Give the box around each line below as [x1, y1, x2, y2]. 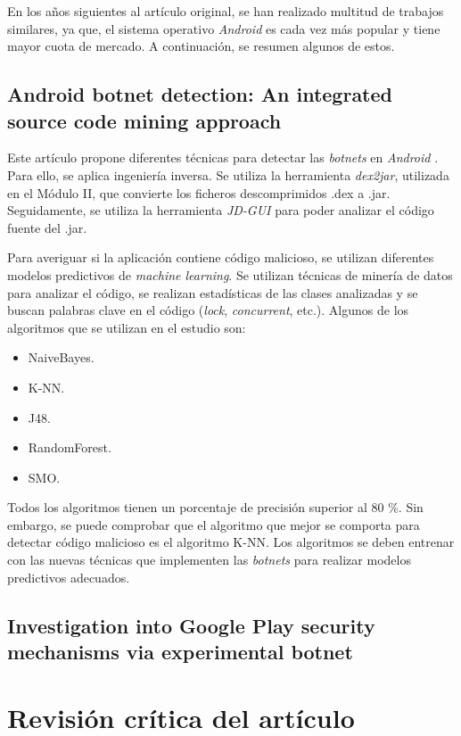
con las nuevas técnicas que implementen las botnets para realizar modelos [7, 550, 411, 569]
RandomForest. [28, 438, 111, 457]
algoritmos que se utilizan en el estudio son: [7, 318, 246, 336]
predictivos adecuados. [7, 567, 130, 586]
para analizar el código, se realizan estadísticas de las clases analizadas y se [7, 283, 418, 302]
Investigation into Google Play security [7, 611, 375, 639]
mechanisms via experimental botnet [7, 638, 353, 666]
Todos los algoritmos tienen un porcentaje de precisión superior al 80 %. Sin [7, 498, 424, 517]
